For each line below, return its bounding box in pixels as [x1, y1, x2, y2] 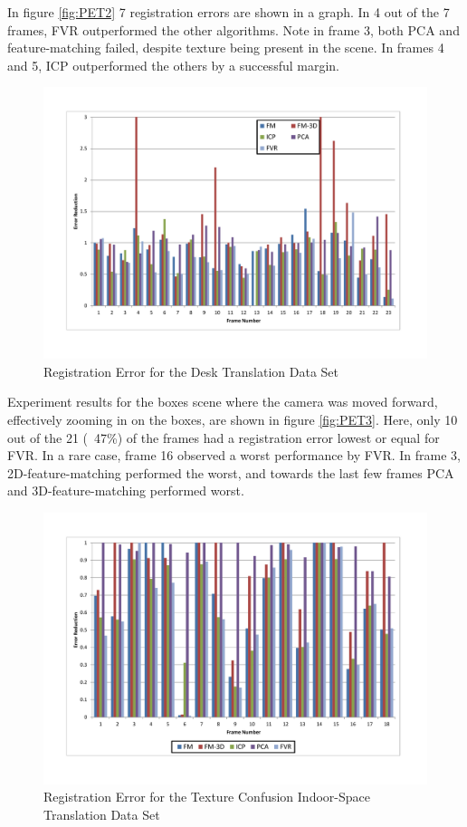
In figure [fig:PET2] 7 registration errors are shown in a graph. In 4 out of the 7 [7, 3, 450, 21]
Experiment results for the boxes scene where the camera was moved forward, [7, 392, 438, 411]
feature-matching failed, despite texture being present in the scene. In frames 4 [7, 38, 444, 57]
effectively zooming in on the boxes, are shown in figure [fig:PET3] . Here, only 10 [7, 409, 458, 428]
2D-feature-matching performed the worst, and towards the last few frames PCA [7, 463, 454, 482]
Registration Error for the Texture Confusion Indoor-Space [43, 787, 370, 806]
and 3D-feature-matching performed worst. [7, 481, 244, 500]
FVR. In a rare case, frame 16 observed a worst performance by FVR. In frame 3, [7, 446, 461, 465]
